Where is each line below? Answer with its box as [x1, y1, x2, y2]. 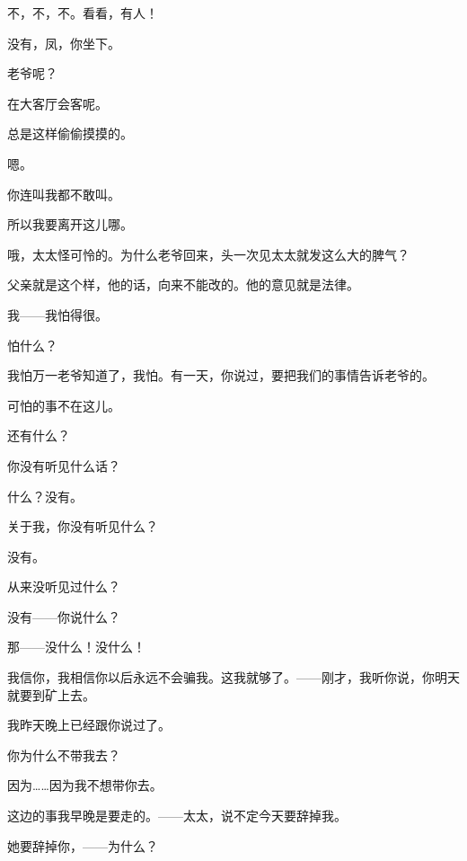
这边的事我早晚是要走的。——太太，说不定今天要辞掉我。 [7, 806, 347, 825]
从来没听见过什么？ [7, 577, 120, 596]
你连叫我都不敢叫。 [7, 184, 120, 203]
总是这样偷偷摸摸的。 [7, 124, 133, 143]
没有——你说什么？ [7, 607, 120, 626]
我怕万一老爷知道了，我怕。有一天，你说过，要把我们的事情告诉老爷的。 [7, 366, 435, 385]
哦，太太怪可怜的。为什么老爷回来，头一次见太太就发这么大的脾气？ [7, 244, 410, 263]
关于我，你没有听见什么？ [7, 517, 158, 536]
